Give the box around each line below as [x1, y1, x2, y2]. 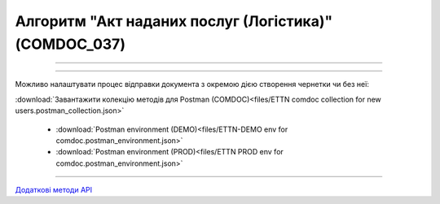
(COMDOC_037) [15, 35, 126, 53]
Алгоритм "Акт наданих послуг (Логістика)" [15, 12, 333, 30]
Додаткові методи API [15, 185, 93, 195]
